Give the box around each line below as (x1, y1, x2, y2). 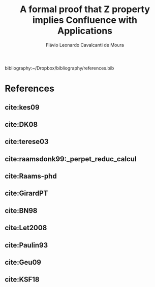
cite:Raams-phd (5, 172, 57, 181)
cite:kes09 (5, 103, 40, 112)
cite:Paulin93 (5, 241, 48, 249)
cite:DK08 (5, 120, 38, 129)
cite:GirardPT (5, 189, 48, 198)
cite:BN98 (5, 206, 38, 215)
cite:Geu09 (5, 258, 42, 267)
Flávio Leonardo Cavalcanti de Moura (46, 42, 124, 48)
